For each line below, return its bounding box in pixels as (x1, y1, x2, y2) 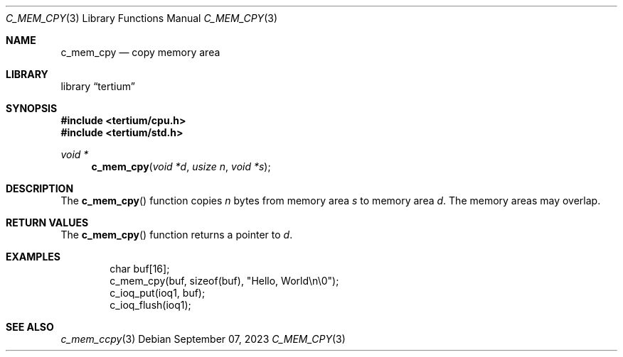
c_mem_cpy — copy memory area (60, 46, 220, 58)
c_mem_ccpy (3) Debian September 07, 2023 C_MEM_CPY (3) (60, 333, 346, 345)
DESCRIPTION (6, 182, 74, 194)
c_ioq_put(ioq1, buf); (110, 287, 206, 299)
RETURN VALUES (6, 216, 89, 229)
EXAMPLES (6, 251, 60, 263)
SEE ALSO (6, 321, 54, 333)
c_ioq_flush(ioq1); (110, 299, 191, 311)
